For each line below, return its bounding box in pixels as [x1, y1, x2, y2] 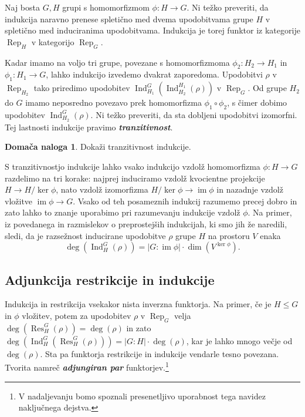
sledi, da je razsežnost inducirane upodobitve [5, 229, 166, 241]
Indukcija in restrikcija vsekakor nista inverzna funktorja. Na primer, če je [5, 298, 272, 310]
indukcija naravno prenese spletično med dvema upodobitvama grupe [5, 12, 253, 25]
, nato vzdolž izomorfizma [56, 183, 148, 196]
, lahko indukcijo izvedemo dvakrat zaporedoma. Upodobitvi [46, 68, 263, 80]
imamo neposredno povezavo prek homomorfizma [25, 96, 202, 109]
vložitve [5, 194, 33, 207]
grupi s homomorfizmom [62, 1, 150, 13]
